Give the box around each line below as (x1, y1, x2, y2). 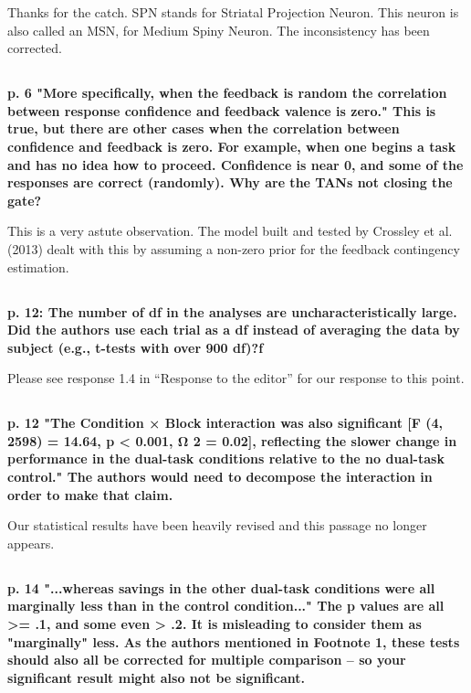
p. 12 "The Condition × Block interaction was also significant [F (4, (7, 413, 443, 432)
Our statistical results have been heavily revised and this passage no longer (7, 516, 427, 535)
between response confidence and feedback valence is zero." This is (7, 101, 436, 120)
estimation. (7, 257, 69, 276)
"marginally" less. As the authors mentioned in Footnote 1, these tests (7, 632, 460, 651)
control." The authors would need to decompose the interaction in (7, 467, 433, 486)
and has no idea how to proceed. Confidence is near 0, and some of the (7, 155, 464, 174)
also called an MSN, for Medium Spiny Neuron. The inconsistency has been (7, 20, 430, 39)
